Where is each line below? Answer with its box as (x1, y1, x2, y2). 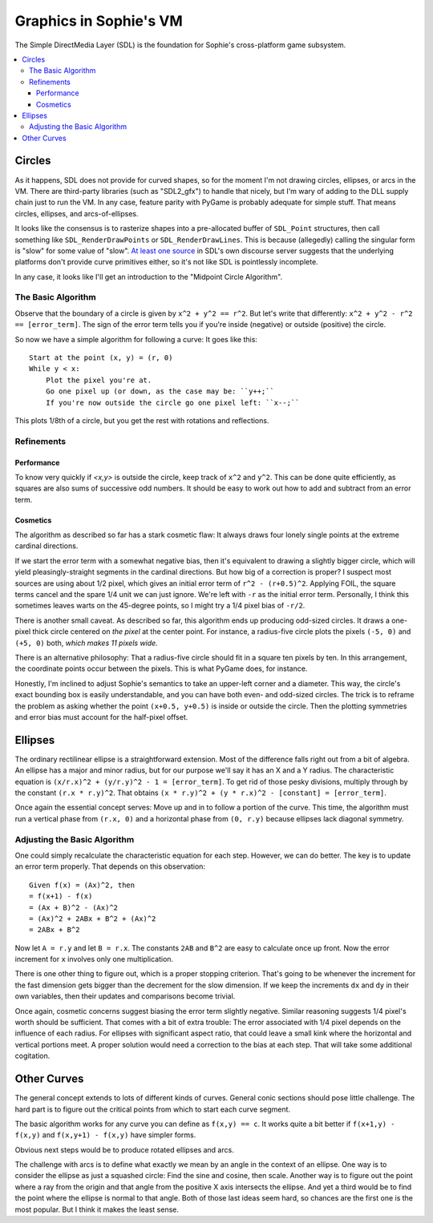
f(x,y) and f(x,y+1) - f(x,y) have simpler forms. (14, 1130, 196, 1140)
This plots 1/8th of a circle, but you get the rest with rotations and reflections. (14, 415, 269, 425)
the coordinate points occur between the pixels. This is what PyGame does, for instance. (14, 664, 308, 673)
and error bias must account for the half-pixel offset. (14, 712, 188, 721)
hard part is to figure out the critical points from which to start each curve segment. (14, 1104, 291, 1114)
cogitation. (14, 1051, 51, 1061)
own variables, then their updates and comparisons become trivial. (14, 991, 236, 1001)
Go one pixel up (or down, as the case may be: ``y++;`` (45, 387, 274, 396)
